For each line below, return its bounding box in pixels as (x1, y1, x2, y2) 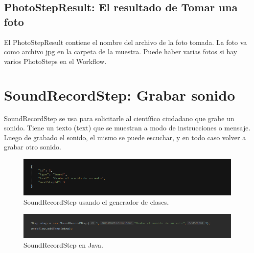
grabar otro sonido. (4, 142, 61, 152)
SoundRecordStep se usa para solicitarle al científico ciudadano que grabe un (4, 113, 234, 123)
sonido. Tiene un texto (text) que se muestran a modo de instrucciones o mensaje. (4, 123, 251, 133)
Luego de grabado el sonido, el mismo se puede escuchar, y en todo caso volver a (4, 132, 246, 142)
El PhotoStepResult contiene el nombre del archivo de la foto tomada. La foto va (4, 37, 247, 47)
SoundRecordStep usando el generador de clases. (23, 197, 169, 207)
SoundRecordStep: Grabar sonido (4, 84, 235, 105)
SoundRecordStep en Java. (23, 239, 104, 250)
